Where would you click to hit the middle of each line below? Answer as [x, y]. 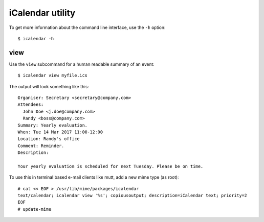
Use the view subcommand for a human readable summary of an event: [82, 64]
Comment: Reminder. [41, 146]
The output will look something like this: [49, 86]
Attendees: [31, 105]
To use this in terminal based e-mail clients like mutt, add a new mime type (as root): [94, 177]
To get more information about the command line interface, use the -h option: [87, 27]
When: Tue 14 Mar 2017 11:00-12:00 [60, 132]
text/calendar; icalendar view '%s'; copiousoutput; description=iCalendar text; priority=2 [132, 196]
